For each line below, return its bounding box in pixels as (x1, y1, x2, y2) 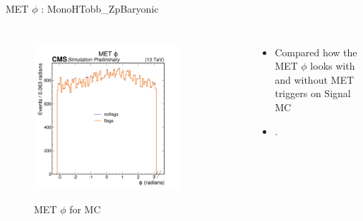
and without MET (275, 72, 355, 87)
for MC (69, 202, 101, 217)
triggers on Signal (275, 86, 351, 101)
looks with (310, 58, 355, 73)
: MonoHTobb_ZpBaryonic (41, 1, 159, 15)
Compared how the (275, 44, 357, 59)
